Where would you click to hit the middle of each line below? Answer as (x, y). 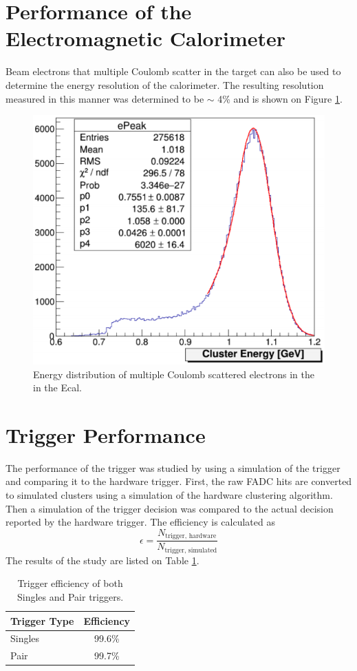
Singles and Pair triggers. (70, 596)
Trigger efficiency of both (70, 583)
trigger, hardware (191, 536)
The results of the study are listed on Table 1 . (102, 560)
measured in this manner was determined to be (105, 98)
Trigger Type (42, 620)
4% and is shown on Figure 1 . (280, 98)
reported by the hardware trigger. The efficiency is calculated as (140, 522)
